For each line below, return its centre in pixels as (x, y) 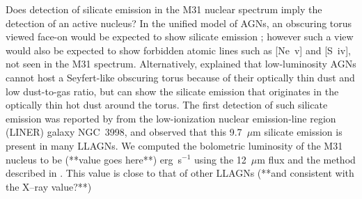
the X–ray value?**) (49, 186)
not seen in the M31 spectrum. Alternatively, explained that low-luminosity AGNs (181, 64)
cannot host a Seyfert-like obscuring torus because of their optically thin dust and (180, 77)
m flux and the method (306, 159)
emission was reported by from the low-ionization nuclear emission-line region (171, 118)
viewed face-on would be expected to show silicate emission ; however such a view (180, 37)
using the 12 (220, 159)
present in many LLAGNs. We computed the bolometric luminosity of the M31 (174, 145)
